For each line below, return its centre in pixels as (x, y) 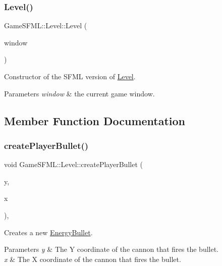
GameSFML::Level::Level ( (46, 25)
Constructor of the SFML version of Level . (70, 76)
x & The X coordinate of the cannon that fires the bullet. (93, 259)
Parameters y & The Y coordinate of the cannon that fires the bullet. (112, 249)
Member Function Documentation (95, 120)
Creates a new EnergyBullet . (48, 232)
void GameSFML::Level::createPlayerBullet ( (73, 164)
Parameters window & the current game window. (79, 93)
